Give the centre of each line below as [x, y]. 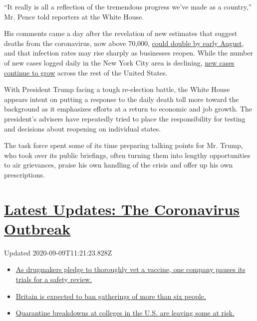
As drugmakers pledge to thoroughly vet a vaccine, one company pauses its [130, 269]
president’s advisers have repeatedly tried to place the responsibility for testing [125, 118]
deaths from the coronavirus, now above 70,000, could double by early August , [124, 43]
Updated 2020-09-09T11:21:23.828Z [58, 252]
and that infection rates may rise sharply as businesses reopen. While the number [128, 53]
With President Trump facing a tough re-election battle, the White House [117, 89]
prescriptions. [24, 174]
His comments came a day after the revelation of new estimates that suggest [121, 33]
